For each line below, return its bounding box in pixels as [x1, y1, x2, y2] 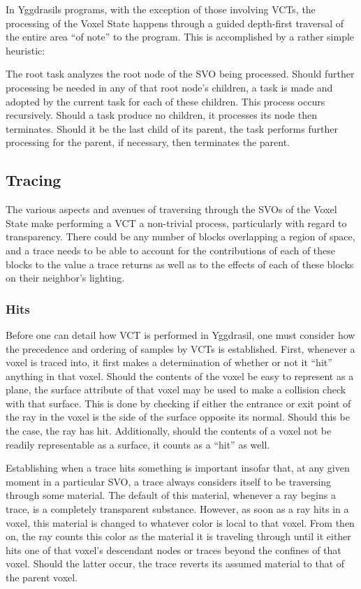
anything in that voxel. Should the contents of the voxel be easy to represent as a [6, 368, 354, 383]
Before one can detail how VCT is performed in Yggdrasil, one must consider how [6, 327, 355, 342]
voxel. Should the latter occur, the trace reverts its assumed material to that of [6, 556, 345, 571]
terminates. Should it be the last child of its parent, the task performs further [6, 121, 338, 136]
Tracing [6, 169, 61, 191]
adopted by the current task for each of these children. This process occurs [6, 94, 325, 108]
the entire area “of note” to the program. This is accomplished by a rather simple [6, 29, 355, 44]
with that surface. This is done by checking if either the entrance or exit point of [6, 395, 351, 410]
